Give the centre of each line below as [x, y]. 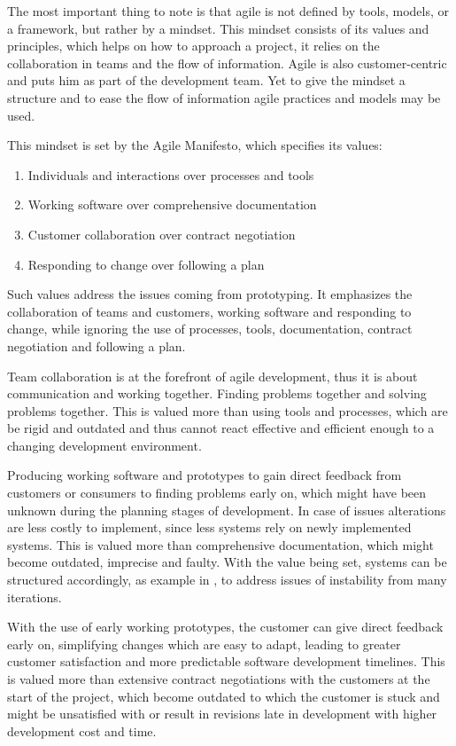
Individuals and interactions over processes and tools [171, 174]
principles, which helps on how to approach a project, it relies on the [193, 46]
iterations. [35, 597]
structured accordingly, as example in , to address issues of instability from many [227, 580]
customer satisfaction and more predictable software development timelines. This [226, 661]
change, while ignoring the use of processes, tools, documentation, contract [210, 329]
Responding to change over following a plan [146, 264]
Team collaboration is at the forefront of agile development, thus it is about [213, 376]
